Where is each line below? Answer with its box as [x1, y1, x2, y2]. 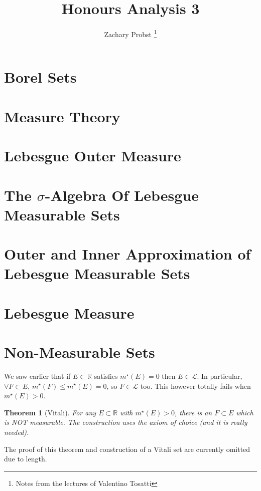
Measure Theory [4, 106, 120, 126]
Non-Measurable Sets [4, 342, 155, 362]
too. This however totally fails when [140, 380, 251, 391]
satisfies [94, 370, 118, 381]
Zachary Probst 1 [104, 28, 157, 39]
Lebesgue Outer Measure [4, 145, 181, 166]
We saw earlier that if [4, 370, 71, 381]
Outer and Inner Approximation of [4, 243, 251, 264]
